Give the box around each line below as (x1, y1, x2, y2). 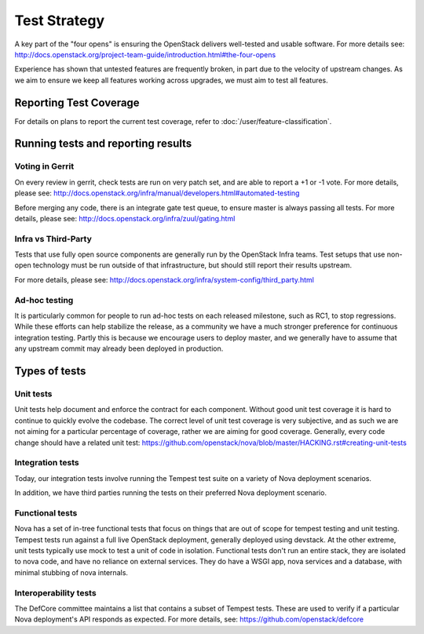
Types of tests (14, 365, 86, 377)
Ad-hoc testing (14, 294, 74, 305)
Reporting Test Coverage (14, 96, 141, 109)
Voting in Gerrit (14, 161, 75, 172)
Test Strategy (14, 12, 105, 29)
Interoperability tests (14, 587, 97, 598)
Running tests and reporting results (14, 137, 192, 151)
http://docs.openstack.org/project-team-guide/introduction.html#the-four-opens (14, 49, 276, 59)
